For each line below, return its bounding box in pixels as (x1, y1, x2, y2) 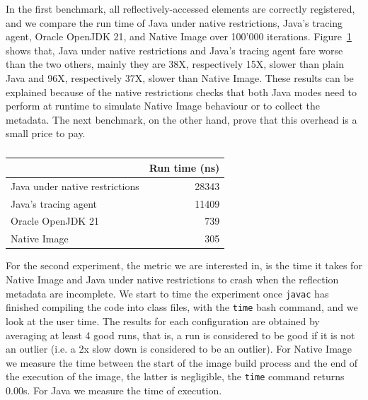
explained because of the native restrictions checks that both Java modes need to (6, 84, 357, 99)
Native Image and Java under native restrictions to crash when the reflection (6, 272, 339, 286)
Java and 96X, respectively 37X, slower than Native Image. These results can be (6, 70, 354, 85)
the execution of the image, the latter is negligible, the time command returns (6, 369, 345, 384)
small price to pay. (6, 126, 86, 141)
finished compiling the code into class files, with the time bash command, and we (6, 300, 358, 314)
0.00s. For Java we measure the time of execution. (6, 382, 222, 397)
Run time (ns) (149, 160, 220, 175)
